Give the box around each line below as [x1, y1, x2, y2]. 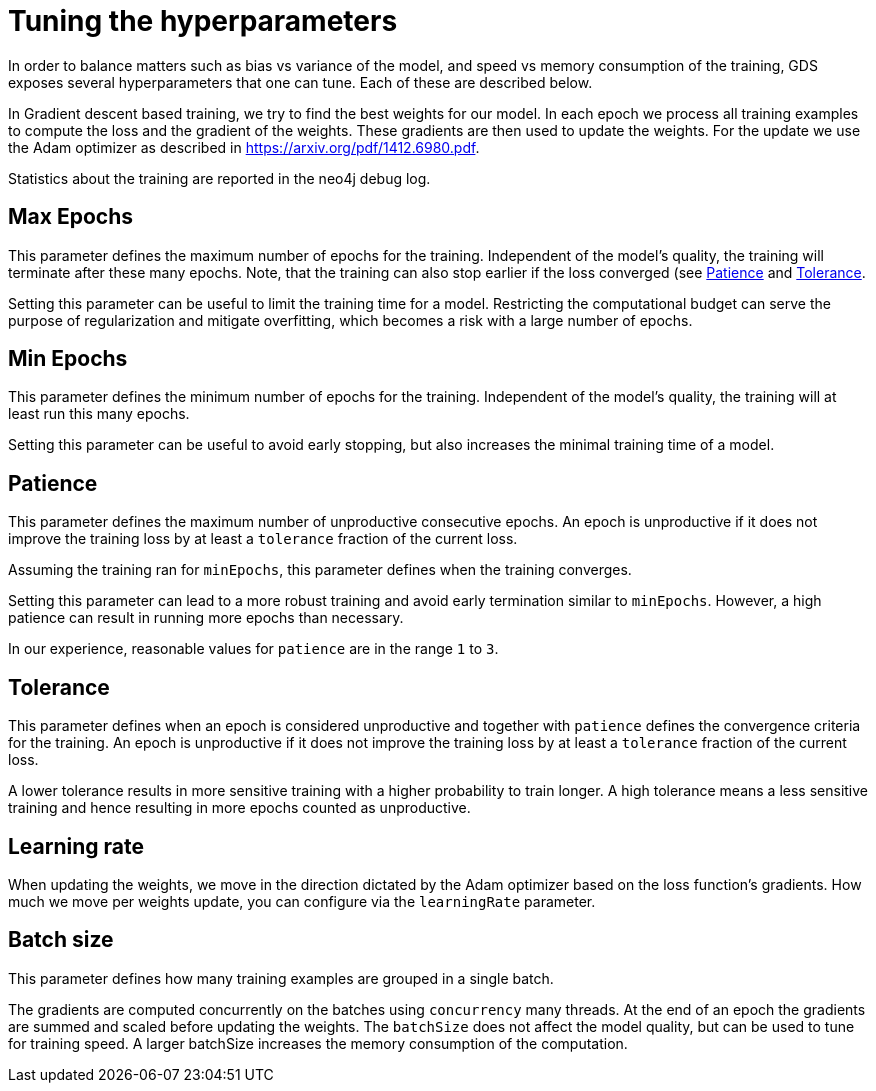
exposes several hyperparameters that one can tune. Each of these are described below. [8, 73, 593, 91]
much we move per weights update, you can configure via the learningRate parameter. [8, 892, 596, 910]
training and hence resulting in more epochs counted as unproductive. [8, 799, 471, 817]
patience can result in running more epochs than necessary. [8, 609, 404, 627]
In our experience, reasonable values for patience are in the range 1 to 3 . [8, 640, 499, 658]
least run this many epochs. [8, 405, 190, 423]
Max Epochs [8, 204, 133, 230]
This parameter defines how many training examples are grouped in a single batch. [8, 969, 554, 987]
